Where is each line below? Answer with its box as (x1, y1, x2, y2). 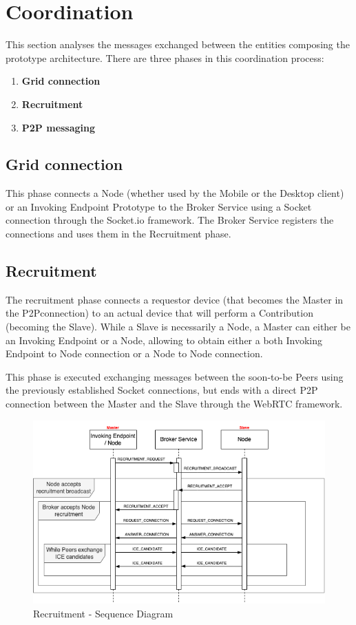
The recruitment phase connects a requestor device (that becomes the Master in (6, 292, 344, 306)
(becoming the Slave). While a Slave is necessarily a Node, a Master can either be (6, 319, 350, 334)
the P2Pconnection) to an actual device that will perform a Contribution (6, 306, 313, 320)
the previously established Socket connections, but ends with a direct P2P (6, 383, 318, 397)
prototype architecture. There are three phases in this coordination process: (6, 50, 324, 65)
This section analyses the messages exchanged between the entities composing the (6, 37, 350, 52)
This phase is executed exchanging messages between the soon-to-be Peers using (6, 369, 344, 383)
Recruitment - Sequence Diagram (33, 606, 174, 620)
